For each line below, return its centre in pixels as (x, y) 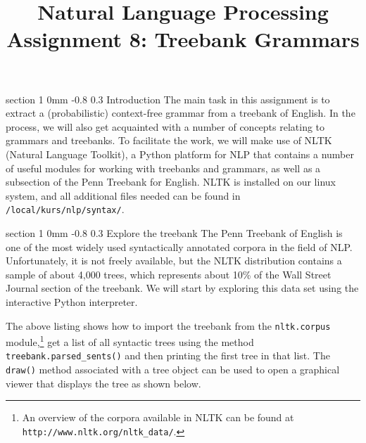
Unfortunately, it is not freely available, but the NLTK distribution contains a (174, 261)
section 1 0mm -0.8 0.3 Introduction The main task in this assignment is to (168, 99)
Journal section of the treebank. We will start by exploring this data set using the (182, 288)
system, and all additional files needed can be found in (123, 195)
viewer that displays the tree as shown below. (103, 383)
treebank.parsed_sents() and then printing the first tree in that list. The (168, 355)
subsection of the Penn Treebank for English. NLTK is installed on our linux (171, 182)
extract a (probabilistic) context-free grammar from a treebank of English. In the (181, 113)
